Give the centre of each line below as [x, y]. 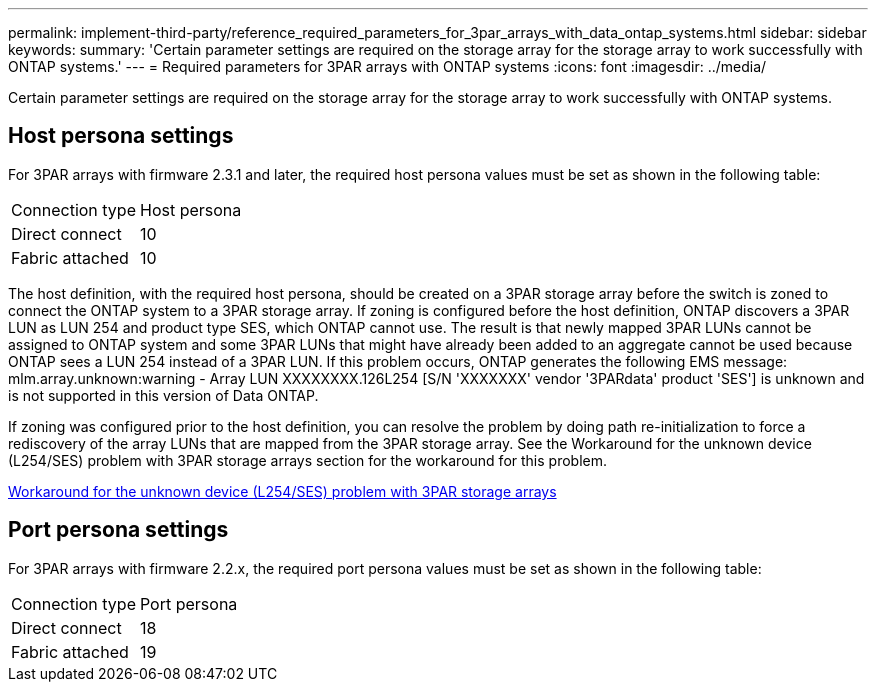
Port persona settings [118, 530]
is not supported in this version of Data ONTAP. [163, 395]
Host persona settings [121, 136]
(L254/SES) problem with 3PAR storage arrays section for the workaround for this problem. [307, 460]
